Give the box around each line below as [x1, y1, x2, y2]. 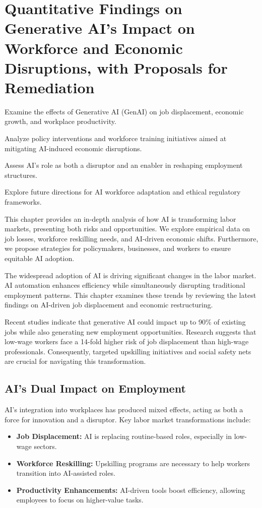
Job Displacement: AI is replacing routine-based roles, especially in [16, 431, 232, 441]
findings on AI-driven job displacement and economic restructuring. [5, 299, 213, 310]
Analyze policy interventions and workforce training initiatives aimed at [5, 133, 227, 144]
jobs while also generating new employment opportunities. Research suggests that [5, 326, 256, 337]
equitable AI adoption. [5, 253, 75, 263]
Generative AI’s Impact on [5, 18, 195, 38]
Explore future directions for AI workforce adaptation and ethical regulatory [5, 186, 241, 197]
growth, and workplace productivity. [5, 116, 116, 126]
